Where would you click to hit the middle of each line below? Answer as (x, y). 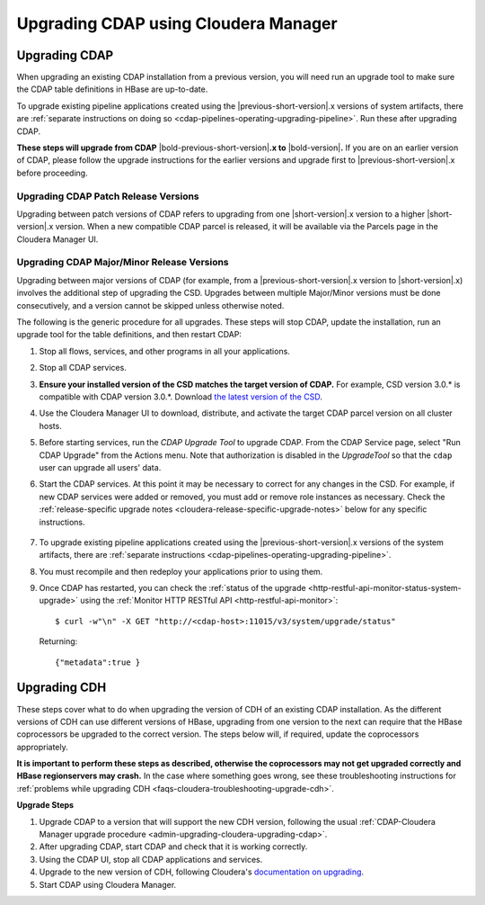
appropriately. (43, 747)
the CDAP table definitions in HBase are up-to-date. (112, 89)
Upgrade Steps (45, 805)
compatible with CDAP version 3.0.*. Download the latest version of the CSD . (181, 397)
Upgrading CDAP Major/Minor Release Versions (123, 263)
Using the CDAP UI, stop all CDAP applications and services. (151, 859)
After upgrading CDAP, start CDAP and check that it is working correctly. (173, 847)
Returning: (58, 641)
